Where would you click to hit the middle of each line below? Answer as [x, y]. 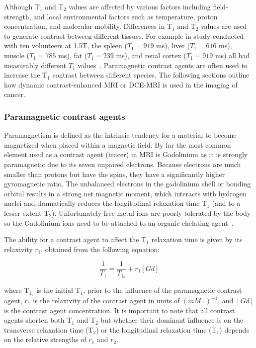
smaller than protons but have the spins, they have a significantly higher [115, 174]
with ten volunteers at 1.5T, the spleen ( [66, 45]
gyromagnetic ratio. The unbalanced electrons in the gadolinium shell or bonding [128, 184]
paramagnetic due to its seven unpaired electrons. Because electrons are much [123, 164]
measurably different [35, 65]
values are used [224, 26]
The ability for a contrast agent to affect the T [75, 239]
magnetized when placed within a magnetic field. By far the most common [118, 144]
